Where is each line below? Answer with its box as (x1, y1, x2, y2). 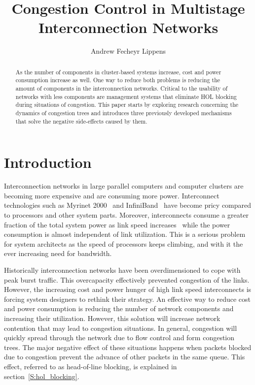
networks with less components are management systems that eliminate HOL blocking (15, 92, 237, 100)
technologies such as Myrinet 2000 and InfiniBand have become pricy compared (4, 200, 252, 210)
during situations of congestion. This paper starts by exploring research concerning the (15, 100, 239, 109)
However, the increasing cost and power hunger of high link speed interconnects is (4, 284, 252, 294)
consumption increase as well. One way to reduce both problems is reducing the (15, 76, 220, 84)
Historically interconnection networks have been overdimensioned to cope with (4, 264, 241, 275)
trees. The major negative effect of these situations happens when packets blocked (4, 342, 252, 352)
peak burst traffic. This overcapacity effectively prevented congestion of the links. (4, 274, 250, 285)
